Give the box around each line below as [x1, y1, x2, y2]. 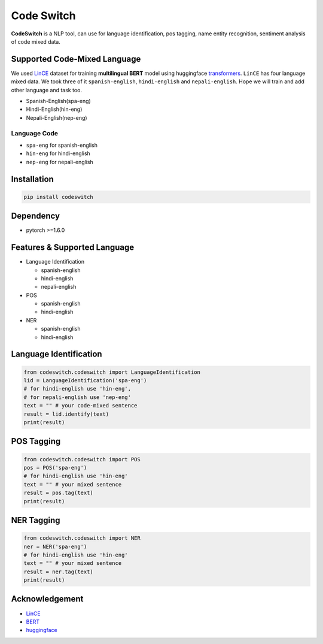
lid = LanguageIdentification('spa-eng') [23, 377, 147, 384]
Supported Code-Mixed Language [11, 54, 141, 64]
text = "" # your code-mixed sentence [23, 402, 138, 409]
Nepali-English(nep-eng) [26, 114, 87, 121]
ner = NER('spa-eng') [23, 543, 87, 550]
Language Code [11, 129, 59, 137]
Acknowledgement [11, 594, 84, 604]
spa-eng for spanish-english [26, 141, 98, 149]
